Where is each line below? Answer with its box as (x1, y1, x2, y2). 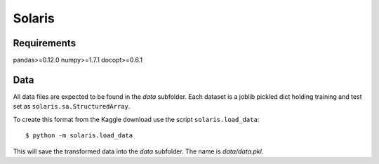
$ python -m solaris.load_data (25, 132, 133, 139)
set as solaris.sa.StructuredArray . (13, 102, 131, 111)
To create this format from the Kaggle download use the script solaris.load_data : (13, 115, 260, 123)
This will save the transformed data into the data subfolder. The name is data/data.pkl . (13, 147, 264, 156)
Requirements (13, 37, 77, 49)
